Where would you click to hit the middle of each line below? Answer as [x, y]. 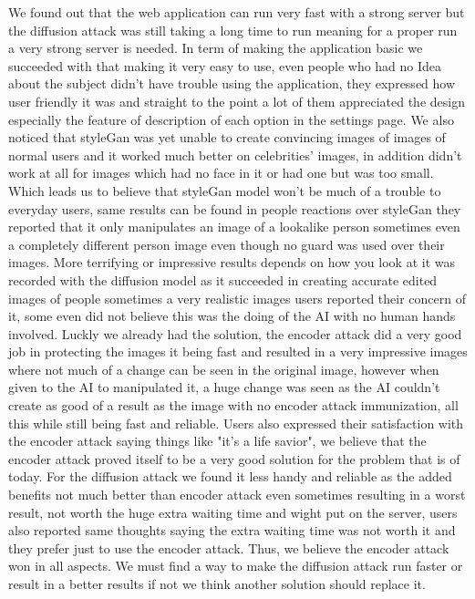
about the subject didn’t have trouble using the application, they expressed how [232, 83]
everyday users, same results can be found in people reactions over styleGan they [235, 208]
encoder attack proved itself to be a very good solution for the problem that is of [234, 458]
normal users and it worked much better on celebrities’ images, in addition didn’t [235, 155]
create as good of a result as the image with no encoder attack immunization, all [233, 405]
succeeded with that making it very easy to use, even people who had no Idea [225, 65]
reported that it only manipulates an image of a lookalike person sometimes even [234, 227]
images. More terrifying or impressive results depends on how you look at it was [232, 262]
